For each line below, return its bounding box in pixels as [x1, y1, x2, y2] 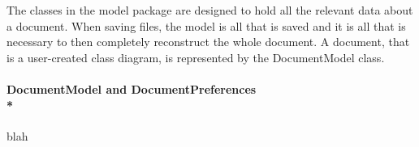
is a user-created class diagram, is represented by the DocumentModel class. [6, 48, 385, 65]
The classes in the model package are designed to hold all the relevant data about [6, 2, 413, 18]
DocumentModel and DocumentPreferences [6, 80, 257, 97]
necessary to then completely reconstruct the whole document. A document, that [6, 33, 410, 50]
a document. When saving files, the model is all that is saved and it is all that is [6, 17, 406, 34]
